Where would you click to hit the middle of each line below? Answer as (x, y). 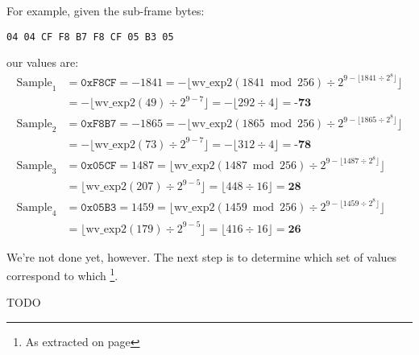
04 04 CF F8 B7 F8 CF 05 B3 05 (90, 37)
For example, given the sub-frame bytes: (106, 10)
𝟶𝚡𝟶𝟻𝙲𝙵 (99, 165)
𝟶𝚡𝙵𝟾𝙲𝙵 (99, 83)
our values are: (43, 62)
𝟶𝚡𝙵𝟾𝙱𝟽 (99, 124)
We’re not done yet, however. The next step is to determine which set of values (202, 256)
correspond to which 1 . (62, 274)
